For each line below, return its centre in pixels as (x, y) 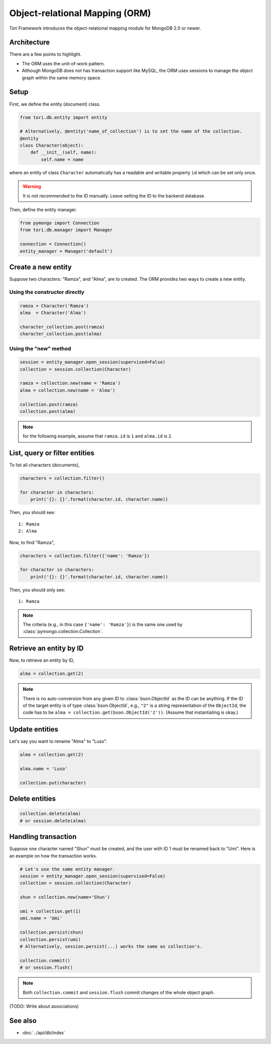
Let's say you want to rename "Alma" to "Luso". (58, 742)
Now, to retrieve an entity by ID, (42, 660)
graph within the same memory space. (61, 77)
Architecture (30, 42)
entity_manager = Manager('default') (66, 251)
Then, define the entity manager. (43, 210)
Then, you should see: (32, 512)
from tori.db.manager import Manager (66, 230)
